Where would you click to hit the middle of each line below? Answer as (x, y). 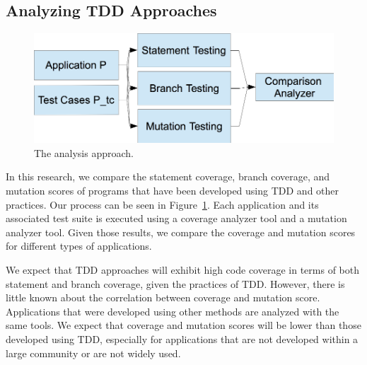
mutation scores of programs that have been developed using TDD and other (173, 191)
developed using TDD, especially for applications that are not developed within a (182, 338)
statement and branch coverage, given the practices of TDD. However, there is (175, 283)
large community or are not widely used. (93, 353)
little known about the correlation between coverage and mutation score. (163, 297)
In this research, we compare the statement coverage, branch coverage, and (168, 176)
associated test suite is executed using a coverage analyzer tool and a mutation (176, 218)
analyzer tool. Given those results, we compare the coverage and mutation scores (181, 232)
